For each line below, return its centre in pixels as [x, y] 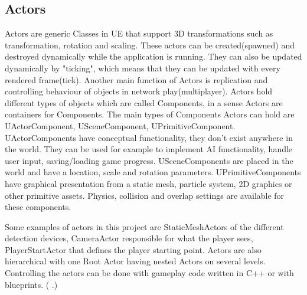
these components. [38, 207]
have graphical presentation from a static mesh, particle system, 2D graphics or [148, 183]
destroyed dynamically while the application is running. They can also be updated [153, 56]
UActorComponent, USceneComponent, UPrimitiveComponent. [120, 125]
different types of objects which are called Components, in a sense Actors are [144, 102]
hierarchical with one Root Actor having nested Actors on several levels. [135, 261]
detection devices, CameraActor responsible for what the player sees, [129, 238]
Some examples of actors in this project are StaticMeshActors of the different [144, 226]
